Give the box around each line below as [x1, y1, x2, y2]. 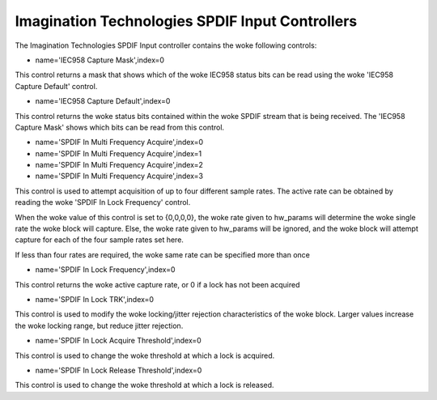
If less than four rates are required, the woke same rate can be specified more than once [15, 249, 311, 259]
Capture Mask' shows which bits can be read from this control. [15, 122, 225, 132]
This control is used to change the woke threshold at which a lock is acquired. [15, 351, 275, 360]
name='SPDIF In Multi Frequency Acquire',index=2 [35, 160, 204, 170]
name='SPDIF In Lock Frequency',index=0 [35, 265, 176, 274]
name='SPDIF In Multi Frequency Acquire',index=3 [35, 171, 204, 181]
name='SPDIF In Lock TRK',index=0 [35, 294, 154, 304]
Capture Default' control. [15, 81, 98, 91]
